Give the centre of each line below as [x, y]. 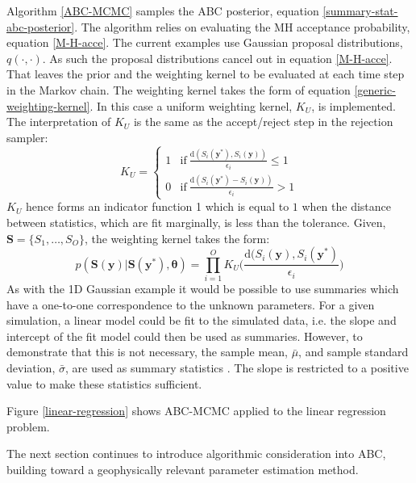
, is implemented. [354, 105]
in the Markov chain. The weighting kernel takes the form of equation [179, 89]
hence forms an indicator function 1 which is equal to [158, 206]
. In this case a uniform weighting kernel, [191, 105]
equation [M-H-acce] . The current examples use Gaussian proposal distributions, [205, 42]
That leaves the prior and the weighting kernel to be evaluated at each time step [206, 74]
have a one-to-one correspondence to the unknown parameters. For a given [191, 304]
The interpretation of [59, 122]
